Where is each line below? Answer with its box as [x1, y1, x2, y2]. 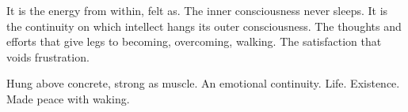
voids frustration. [6, 48, 90, 65]
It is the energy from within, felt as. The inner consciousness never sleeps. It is [6, 2, 388, 18]
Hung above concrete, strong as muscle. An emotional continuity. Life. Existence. [6, 75, 400, 91]
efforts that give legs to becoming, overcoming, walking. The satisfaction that [6, 33, 382, 50]
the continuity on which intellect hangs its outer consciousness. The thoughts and [6, 17, 402, 34]
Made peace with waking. [6, 90, 130, 106]
